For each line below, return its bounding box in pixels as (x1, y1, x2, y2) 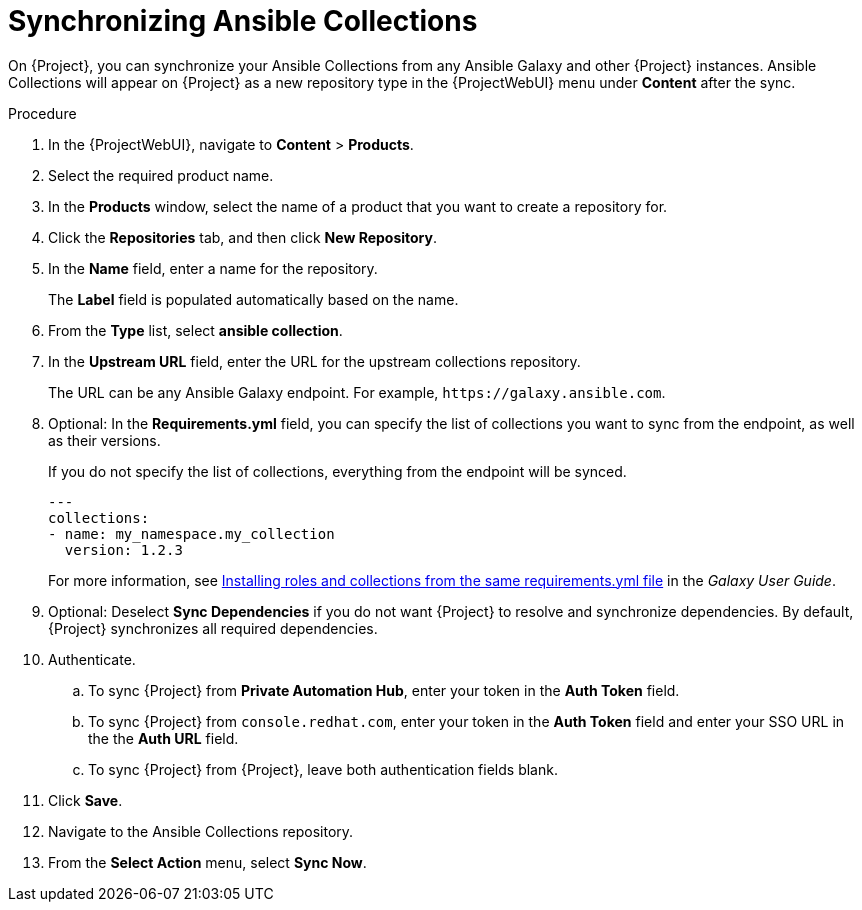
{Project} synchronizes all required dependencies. (48, 619, 378, 637)
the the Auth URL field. (88, 729, 239, 747)
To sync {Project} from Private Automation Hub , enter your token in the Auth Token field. (88, 681, 680, 699)
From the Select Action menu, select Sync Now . (48, 853, 367, 871)
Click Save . (48, 791, 123, 809)
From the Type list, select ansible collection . (48, 321, 343, 339)
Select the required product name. (48, 166, 274, 184)
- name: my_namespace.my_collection (48, 525, 335, 542)
